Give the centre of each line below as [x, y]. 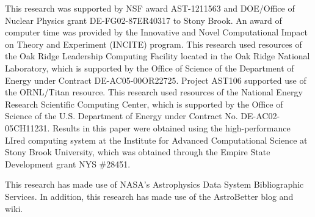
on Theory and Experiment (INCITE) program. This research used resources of [154, 44]
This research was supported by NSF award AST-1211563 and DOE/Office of [150, 8]
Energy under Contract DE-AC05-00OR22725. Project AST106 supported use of [156, 80]
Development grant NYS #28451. [68, 164]
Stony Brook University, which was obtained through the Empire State [138, 152]
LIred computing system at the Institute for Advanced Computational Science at [156, 140]
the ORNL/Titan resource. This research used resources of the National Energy [154, 92]
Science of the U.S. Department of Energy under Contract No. [121, 116]
